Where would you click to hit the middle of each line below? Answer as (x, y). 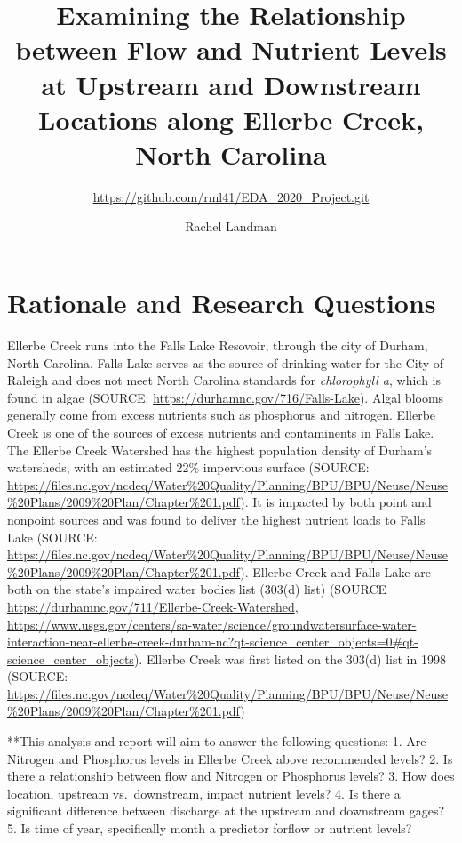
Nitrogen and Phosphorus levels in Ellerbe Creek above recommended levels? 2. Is (230, 758)
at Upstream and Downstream (231, 84)
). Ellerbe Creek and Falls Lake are (335, 571)
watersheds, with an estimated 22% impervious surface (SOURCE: (188, 467)
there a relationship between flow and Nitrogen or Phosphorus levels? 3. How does (231, 776)
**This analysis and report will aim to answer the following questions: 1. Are (217, 741)
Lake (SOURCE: (52, 537)
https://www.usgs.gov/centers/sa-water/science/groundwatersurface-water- (212, 624)
